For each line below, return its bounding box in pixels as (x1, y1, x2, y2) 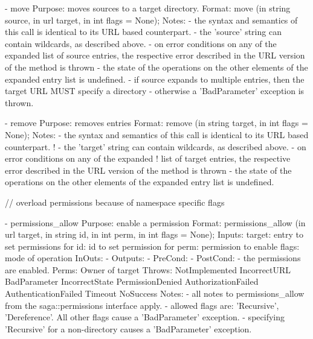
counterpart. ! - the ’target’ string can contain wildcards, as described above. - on (5, 140, 306, 153)
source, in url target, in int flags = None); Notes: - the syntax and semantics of (5, 13, 298, 26)
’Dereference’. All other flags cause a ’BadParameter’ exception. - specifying (5, 311, 285, 323)
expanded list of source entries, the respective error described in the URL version (5, 49, 305, 62)
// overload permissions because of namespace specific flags (5, 195, 225, 208)
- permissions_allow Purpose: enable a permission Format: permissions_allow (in (5, 216, 306, 229)
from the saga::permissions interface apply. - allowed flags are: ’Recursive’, (5, 299, 279, 311)
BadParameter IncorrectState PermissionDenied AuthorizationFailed (5, 275, 259, 288)
